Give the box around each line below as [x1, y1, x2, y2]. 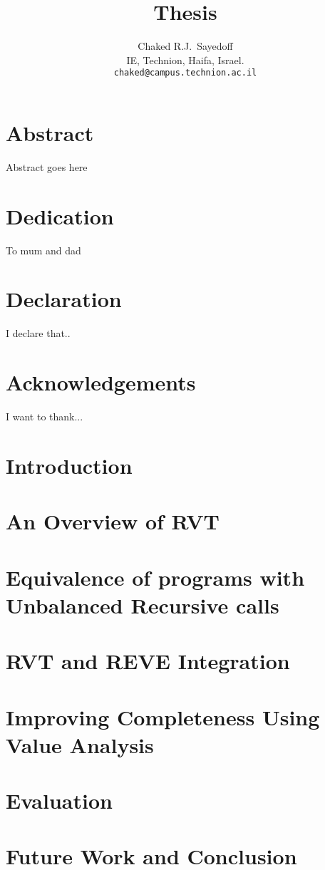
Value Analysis [6, 730, 154, 759]
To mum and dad [6, 242, 81, 257]
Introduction [6, 450, 133, 480]
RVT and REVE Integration [6, 646, 290, 675]
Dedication [6, 201, 114, 230]
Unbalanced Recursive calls [6, 590, 279, 619]
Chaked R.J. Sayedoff [138, 38, 233, 53]
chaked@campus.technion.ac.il [113, 68, 257, 78]
